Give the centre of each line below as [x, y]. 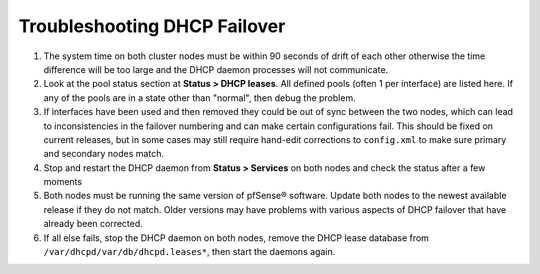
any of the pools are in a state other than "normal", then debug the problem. [199, 97]
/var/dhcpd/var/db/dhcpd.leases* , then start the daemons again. [189, 252]
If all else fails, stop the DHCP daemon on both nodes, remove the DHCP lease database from [236, 237]
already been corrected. [93, 224]
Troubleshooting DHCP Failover [152, 26]
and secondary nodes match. [104, 154]
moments [63, 182]
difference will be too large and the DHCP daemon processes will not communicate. [216, 69]
